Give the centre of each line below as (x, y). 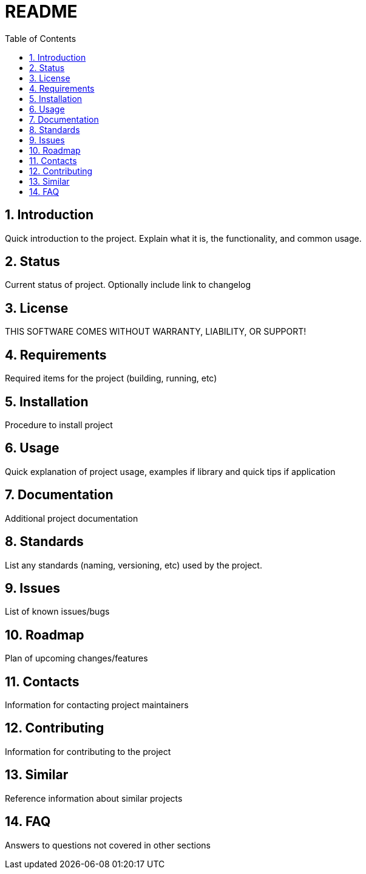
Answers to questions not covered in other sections (108, 845)
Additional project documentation (72, 518)
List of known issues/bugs (57, 612)
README (41, 12)
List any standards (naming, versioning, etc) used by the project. (134, 565)
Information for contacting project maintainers (97, 705)
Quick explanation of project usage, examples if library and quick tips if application (170, 471)
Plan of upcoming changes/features (76, 658)
